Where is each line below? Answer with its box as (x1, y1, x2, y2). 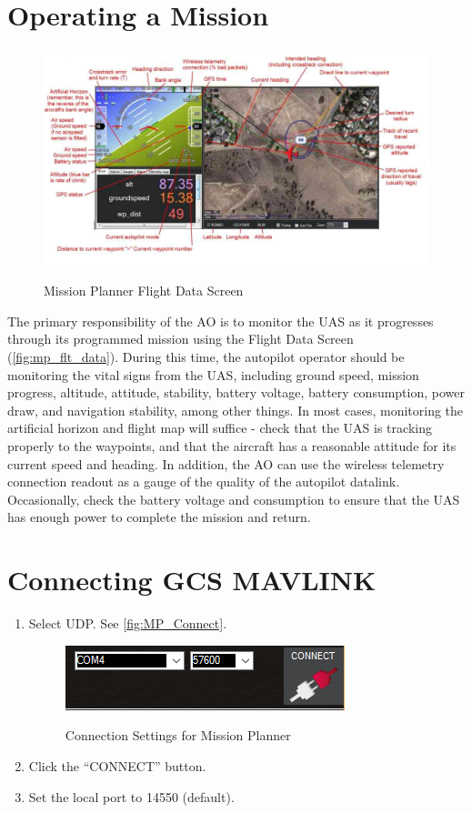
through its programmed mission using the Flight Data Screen (7, 329, 354, 348)
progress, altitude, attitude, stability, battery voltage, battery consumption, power (7, 383, 466, 402)
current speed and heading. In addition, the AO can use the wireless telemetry (7, 454, 445, 473)
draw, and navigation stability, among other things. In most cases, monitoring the (7, 400, 464, 419)
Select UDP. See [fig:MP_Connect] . (28, 614, 227, 633)
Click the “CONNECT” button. (28, 756, 206, 775)
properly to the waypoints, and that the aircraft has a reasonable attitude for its (7, 437, 457, 456)
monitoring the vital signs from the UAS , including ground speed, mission (7, 365, 419, 384)
